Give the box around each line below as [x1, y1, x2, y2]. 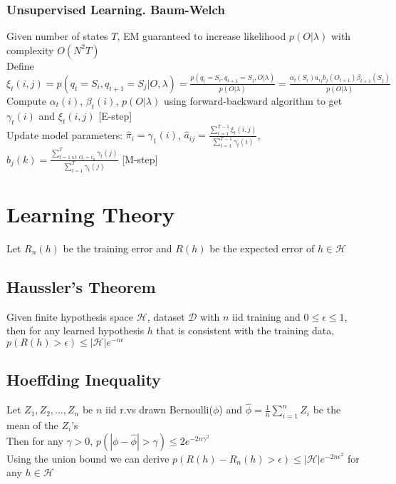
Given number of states [6, 29, 108, 43]
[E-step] [98, 108, 132, 123]
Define [6, 58, 34, 73]
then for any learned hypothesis [6, 323, 145, 338]
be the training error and [63, 240, 172, 255]
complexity [6, 42, 54, 57]
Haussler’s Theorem [6, 275, 156, 297]
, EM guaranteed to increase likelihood [117, 29, 286, 43]
